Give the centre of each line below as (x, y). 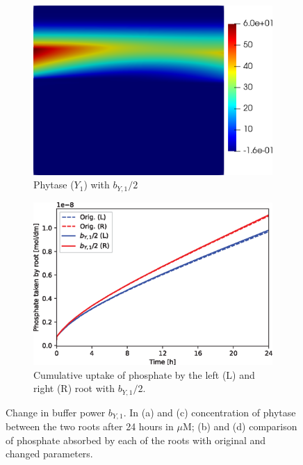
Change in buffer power (56, 412)
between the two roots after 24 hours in (90, 426)
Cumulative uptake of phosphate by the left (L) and (144, 374)
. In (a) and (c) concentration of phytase (210, 412)
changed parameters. (49, 454)
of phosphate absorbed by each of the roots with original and (136, 440)
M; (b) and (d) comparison (240, 426)
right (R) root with (74, 388)
